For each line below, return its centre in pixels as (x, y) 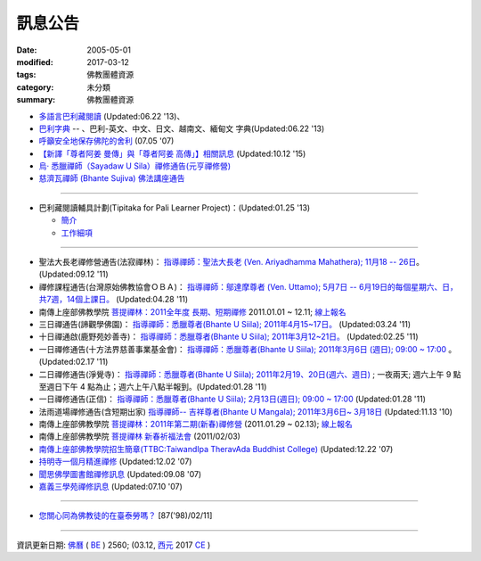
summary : (36, 100)
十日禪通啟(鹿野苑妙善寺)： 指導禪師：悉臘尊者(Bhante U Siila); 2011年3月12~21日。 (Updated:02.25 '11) (228, 337)
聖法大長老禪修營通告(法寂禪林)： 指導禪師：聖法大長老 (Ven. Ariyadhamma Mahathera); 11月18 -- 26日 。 (232, 262)
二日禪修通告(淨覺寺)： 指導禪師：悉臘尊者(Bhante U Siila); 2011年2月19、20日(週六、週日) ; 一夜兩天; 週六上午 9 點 (250, 374)
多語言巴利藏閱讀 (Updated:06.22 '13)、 (112, 116)
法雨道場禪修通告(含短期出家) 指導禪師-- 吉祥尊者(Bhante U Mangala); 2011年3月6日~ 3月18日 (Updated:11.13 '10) (246, 411)
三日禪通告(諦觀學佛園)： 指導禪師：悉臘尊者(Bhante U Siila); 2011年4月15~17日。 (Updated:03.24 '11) (225, 324)
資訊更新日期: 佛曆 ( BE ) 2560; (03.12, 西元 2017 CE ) (114, 545)
